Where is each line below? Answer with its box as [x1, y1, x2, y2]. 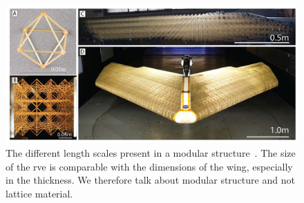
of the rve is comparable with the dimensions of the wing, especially [6, 159, 293, 173]
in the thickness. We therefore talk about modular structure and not [6, 173, 295, 187]
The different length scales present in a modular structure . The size [6, 146, 296, 160]
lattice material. [6, 186, 73, 200]
